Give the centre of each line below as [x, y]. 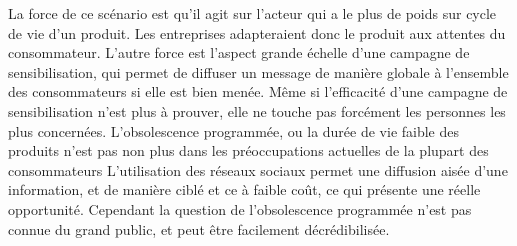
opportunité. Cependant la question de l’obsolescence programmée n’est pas [240, 208]
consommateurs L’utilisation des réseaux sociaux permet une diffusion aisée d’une [258, 169]
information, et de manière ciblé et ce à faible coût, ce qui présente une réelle [244, 189]
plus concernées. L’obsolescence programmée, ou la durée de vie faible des [234, 130]
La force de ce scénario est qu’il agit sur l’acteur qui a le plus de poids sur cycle [252, 13]
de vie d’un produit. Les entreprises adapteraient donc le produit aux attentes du [257, 32]
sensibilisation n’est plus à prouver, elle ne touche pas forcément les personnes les [257, 110]
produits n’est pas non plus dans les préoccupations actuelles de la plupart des [248, 150]
